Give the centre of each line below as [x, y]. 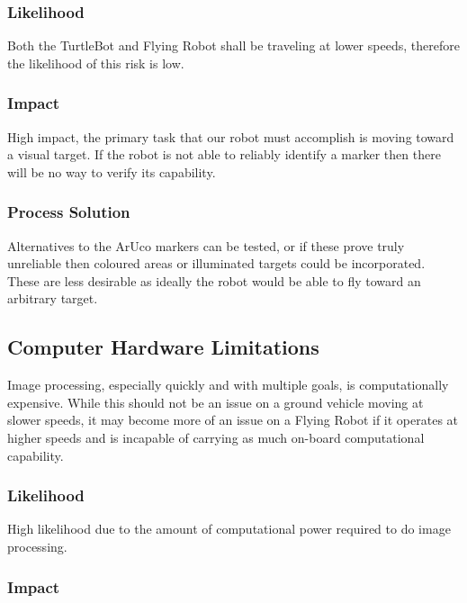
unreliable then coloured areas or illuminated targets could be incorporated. [216, 263]
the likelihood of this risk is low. [96, 63]
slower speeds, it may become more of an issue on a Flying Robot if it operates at [233, 420]
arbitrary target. [53, 298]
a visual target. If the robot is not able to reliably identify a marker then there [224, 154]
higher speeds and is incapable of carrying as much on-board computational [216, 437]
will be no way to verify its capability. [112, 171]
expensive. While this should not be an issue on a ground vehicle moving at [216, 402]
